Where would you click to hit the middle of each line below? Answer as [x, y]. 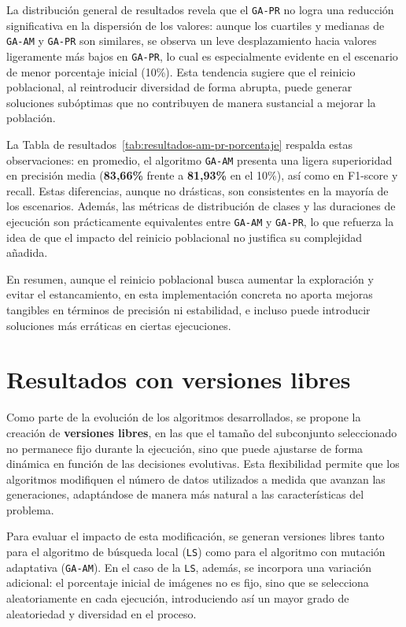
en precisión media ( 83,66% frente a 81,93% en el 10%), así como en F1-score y [202, 175]
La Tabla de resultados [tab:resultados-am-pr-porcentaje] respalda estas [179, 144]
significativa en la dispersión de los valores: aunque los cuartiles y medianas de [196, 25]
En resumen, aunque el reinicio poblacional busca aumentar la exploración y [190, 278]
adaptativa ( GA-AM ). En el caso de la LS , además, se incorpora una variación [189, 567]
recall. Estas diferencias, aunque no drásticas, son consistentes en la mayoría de [197, 190]
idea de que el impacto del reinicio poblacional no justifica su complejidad [185, 237]
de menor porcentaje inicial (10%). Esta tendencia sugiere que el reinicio [181, 71]
